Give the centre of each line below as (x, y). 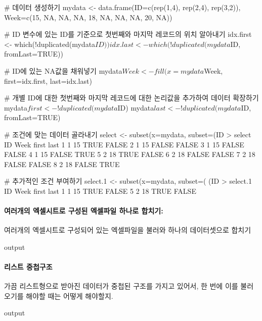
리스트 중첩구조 (28, 267)
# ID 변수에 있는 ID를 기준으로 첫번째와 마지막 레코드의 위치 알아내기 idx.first (128, 34)
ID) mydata (136, 107)
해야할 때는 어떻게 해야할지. (70, 296)
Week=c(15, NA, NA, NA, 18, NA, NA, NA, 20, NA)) (88, 17)
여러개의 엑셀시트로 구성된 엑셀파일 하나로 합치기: (84, 211)
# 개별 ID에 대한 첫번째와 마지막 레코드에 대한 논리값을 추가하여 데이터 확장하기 (132, 98)
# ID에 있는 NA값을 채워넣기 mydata (63, 70)
